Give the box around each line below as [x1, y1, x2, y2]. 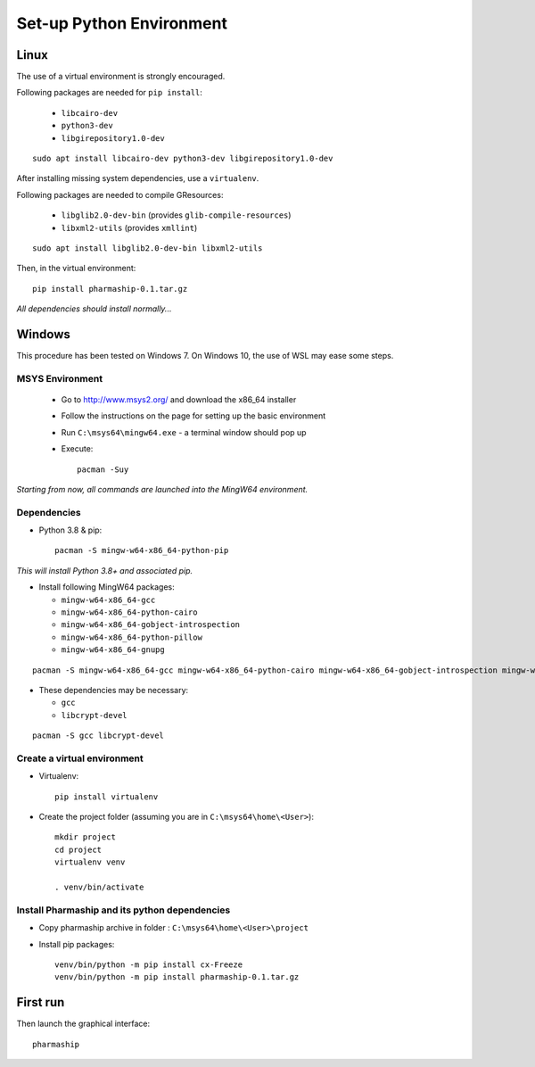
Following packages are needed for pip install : [16, 87, 202, 98]
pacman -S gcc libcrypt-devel [32, 731, 165, 740]
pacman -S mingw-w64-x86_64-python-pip [54, 545, 229, 556]
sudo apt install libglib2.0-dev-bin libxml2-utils [32, 243, 263, 253]
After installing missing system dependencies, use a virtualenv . [16, 173, 259, 184]
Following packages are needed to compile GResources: [16, 189, 224, 200]
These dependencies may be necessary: [38, 685, 189, 695]
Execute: [61, 443, 94, 454]
